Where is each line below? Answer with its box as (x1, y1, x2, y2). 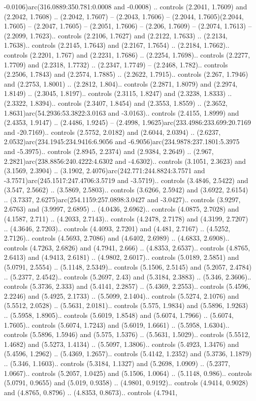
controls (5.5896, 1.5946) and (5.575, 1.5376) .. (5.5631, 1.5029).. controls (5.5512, (4, 329, 250, 339)
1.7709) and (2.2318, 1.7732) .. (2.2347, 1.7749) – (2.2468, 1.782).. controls (4, 59, 228, 69)
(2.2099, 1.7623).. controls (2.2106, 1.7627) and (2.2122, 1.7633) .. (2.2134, (4, 30, 227, 40)
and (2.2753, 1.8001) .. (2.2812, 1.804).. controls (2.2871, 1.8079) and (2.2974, (4, 78, 238, 89)
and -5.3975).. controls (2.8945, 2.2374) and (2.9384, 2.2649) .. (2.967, (4, 146, 214, 156)
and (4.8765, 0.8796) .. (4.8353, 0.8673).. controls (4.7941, (4, 387, 178, 397)
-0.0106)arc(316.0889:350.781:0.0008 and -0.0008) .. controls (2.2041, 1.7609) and (4, 1, 247, 11)
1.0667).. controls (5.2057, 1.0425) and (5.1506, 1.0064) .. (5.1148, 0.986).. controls (4, 368, 252, 378)
